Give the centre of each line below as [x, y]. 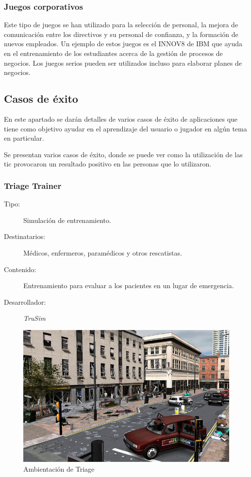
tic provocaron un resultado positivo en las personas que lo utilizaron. [108, 164]
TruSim [34, 318]
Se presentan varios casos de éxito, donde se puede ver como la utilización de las [123, 154]
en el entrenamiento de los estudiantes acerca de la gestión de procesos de [113, 53]
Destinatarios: [25, 236]
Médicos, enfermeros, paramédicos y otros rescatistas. [103, 252]
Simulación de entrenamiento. [67, 220]
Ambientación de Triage [59, 468]
